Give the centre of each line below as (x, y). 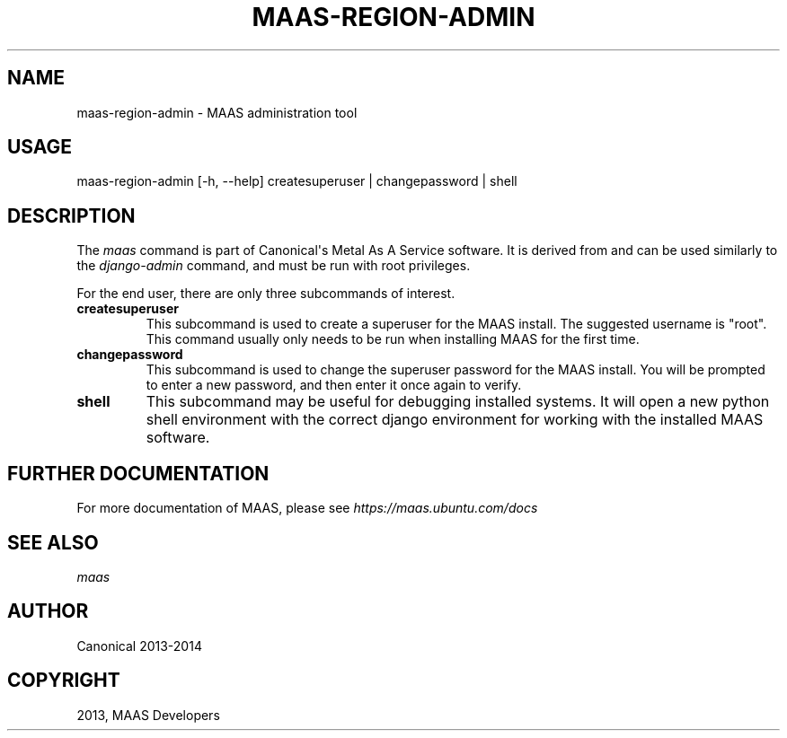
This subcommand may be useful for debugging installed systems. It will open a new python (458, 402)
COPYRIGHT (64, 681)
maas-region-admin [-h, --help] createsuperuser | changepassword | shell (297, 181)
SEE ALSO (53, 542)
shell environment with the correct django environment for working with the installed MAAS (455, 420)
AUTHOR (48, 611)
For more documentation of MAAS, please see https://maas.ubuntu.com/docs (307, 508)
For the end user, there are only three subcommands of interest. (266, 294)
